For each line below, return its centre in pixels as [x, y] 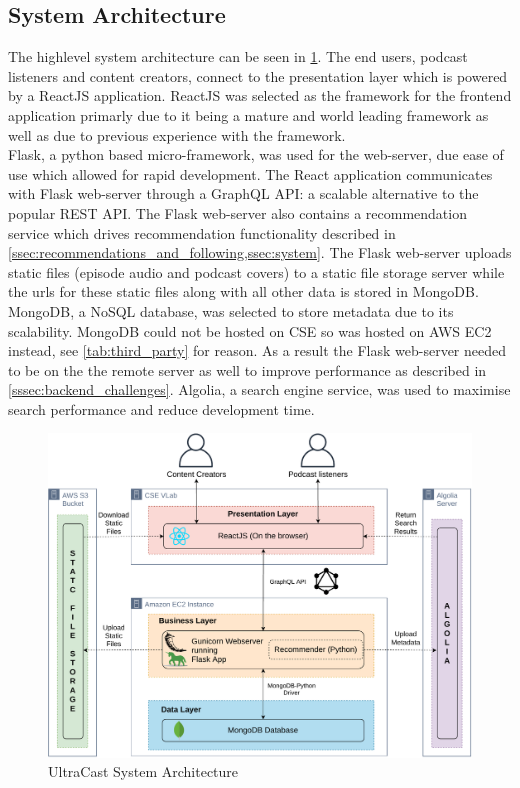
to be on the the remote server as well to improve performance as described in [247, 369]
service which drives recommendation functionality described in [202, 232]
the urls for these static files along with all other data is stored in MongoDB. [243, 291]
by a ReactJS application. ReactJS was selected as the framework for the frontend [260, 95]
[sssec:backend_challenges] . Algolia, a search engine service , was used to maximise [259, 389]
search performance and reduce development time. [161, 408]
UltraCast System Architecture [143, 771]
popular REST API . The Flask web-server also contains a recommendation [237, 212]
